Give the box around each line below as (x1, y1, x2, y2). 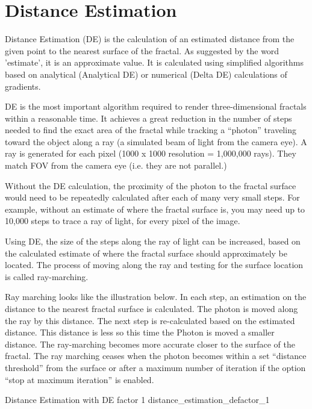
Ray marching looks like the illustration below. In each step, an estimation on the (5, 290, 307, 303)
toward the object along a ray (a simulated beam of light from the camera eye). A (5, 135, 307, 148)
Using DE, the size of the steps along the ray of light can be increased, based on (5, 235, 301, 248)
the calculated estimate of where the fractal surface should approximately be (5, 246, 287, 259)
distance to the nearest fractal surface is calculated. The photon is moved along (5, 302, 298, 314)
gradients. (5, 80, 41, 92)
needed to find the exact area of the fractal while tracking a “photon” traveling (5, 123, 296, 136)
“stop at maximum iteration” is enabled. (5, 373, 154, 386)
